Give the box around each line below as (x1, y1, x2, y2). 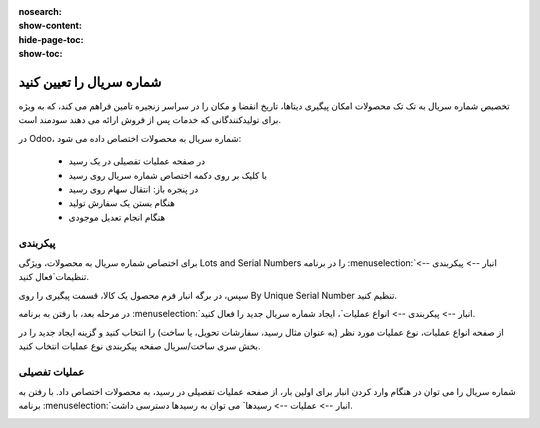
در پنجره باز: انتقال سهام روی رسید (68, 183, 199, 195)
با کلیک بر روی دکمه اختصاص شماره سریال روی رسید (68, 169, 267, 181)
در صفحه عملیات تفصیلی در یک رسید (68, 155, 206, 167)
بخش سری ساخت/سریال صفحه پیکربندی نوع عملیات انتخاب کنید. (18, 340, 261, 352)
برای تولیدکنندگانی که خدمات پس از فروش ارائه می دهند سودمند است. (18, 114, 282, 126)
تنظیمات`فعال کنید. (18, 271, 90, 283)
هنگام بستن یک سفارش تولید (68, 197, 175, 209)
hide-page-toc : (18, 33, 84, 45)
